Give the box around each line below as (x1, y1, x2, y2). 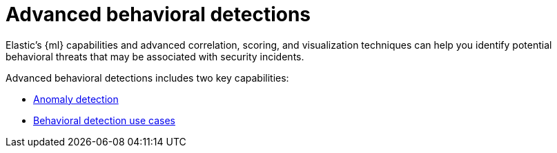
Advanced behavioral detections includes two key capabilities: (6, 71, 289, 84)
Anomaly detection (33, 93, 119, 105)
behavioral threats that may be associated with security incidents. (6, 50, 304, 62)
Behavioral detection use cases (33, 114, 175, 126)
